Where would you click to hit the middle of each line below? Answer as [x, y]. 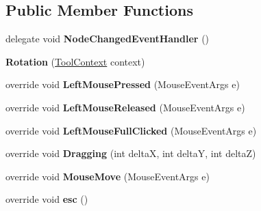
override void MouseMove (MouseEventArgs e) [108, 176]
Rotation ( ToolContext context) [75, 61]
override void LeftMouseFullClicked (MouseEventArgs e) [131, 130]
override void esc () [47, 199]
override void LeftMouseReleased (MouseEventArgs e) [125, 107]
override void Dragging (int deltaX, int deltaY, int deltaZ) [131, 153]
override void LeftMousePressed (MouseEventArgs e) [123, 84]
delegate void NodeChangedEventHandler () [108, 39]
